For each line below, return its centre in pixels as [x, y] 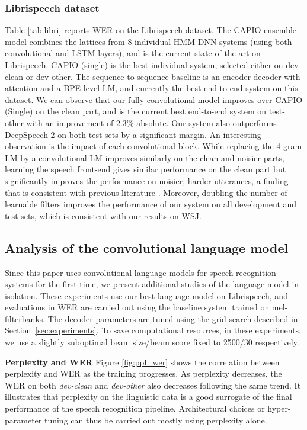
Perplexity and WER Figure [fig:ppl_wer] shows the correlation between [142, 362]
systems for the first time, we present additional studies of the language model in [152, 284]
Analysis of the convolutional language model [147, 247]
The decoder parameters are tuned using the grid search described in [173, 318]
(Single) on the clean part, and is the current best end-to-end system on [136, 111]
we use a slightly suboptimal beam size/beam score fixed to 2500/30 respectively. [152, 342]
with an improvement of [70, 122]
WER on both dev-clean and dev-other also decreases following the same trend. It [153, 385]
